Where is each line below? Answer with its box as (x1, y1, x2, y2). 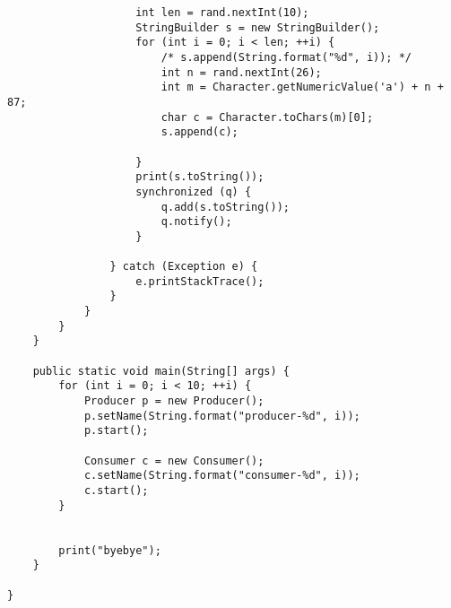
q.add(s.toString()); (160, 200, 290, 213)
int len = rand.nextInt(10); (135, 6, 309, 19)
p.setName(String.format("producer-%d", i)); (83, 409, 360, 422)
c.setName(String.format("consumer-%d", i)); (83, 469, 360, 482)
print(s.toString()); (135, 170, 265, 184)
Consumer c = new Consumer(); (83, 454, 265, 467)
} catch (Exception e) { (109, 260, 258, 274)
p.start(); (83, 424, 149, 438)
